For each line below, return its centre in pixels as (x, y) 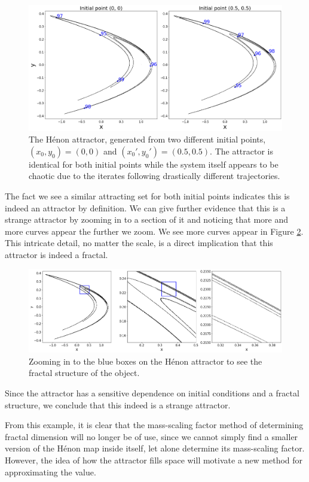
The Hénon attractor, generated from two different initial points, (147, 139)
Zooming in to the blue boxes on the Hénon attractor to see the (146, 361)
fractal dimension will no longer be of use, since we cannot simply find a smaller (152, 436)
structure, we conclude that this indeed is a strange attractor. (118, 404)
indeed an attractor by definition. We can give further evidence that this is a (145, 207)
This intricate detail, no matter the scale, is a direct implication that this (139, 243)
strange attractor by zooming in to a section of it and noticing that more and (146, 219)
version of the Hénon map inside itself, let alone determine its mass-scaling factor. (155, 448)
